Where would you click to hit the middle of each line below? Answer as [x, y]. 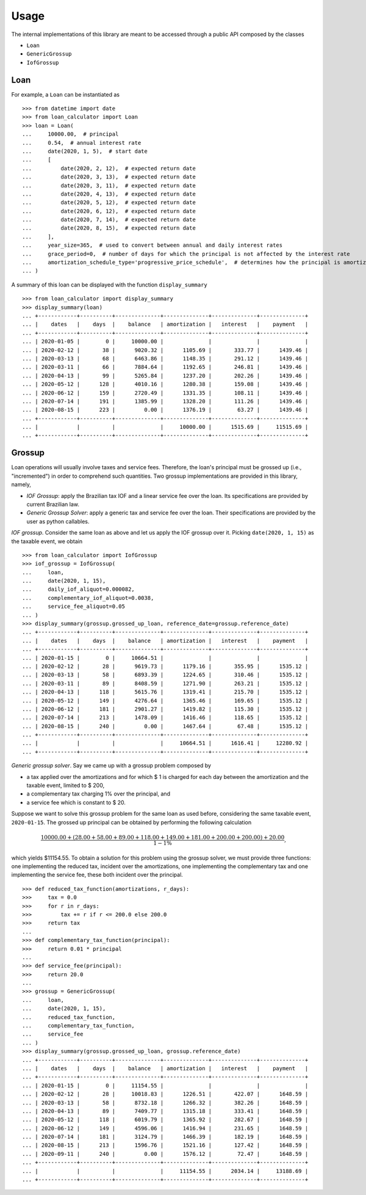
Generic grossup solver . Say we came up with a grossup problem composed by [111, 766]
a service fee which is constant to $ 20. [76, 802]
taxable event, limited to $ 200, [66, 786]
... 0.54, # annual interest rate [82, 143]
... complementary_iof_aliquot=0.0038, [88, 598]
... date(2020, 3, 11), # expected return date [109, 185]
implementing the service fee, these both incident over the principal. [97, 875]
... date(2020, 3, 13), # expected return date [109, 177]
